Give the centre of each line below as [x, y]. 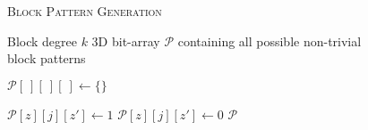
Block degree [42, 41]
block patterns [47, 58]
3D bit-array [126, 41]
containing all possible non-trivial [270, 41]
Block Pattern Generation [85, 11]
